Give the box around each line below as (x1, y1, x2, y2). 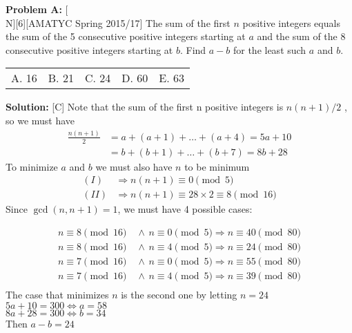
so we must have (6, 113, 75, 127)
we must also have (95, 159, 173, 173)
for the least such (233, 42, 306, 57)
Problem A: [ (6, 2, 68, 16)
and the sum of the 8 (257, 29, 346, 44)
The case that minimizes (6, 287, 109, 302)
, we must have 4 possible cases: (117, 202, 253, 216)
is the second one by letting (121, 287, 237, 302)
